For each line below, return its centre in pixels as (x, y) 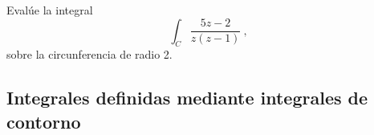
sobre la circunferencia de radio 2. (89, 54)
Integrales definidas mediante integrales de (187, 98)
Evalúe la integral (50, 10)
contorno (44, 121)
